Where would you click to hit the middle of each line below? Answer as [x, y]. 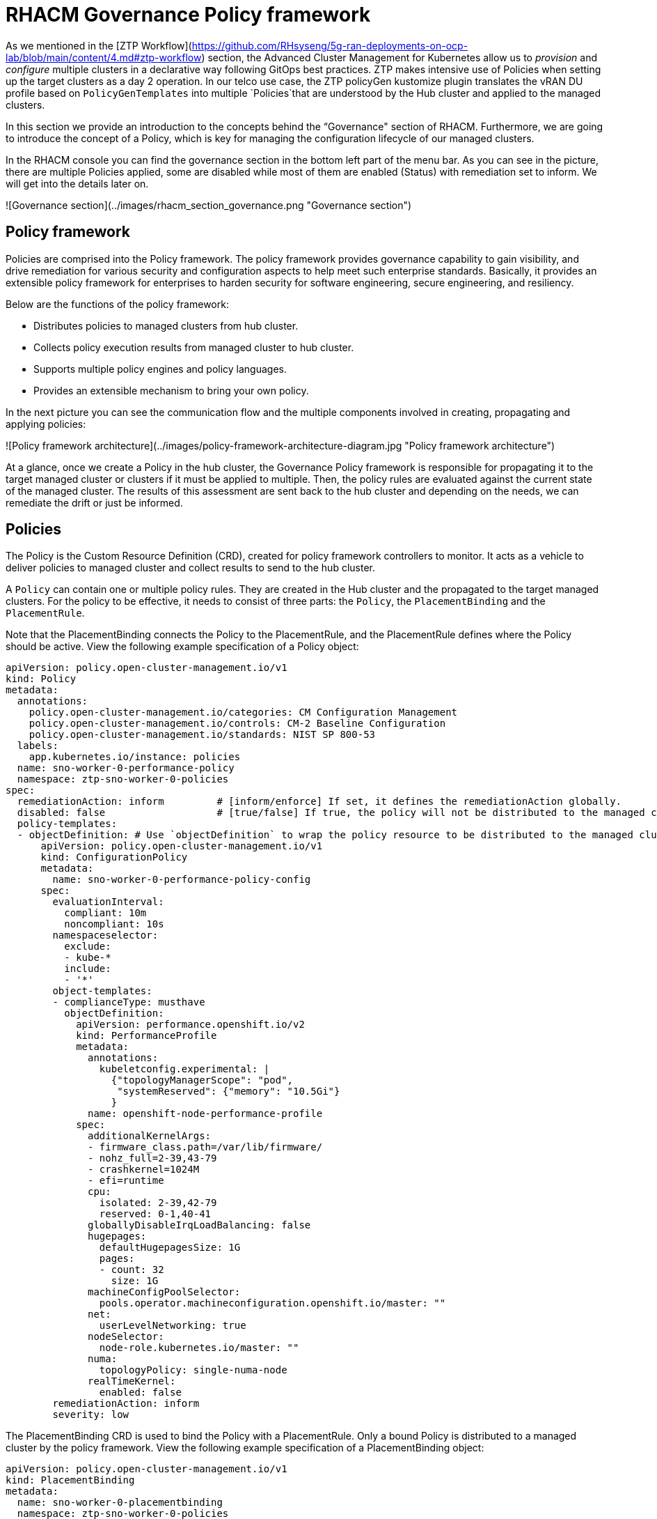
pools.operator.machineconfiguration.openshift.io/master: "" [272, 1303]
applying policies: [46, 424]
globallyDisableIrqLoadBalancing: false [199, 1225]
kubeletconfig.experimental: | [184, 1069]
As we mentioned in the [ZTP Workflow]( [99, 45]
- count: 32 [132, 1270]
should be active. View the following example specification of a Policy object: [182, 647]
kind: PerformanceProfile [147, 1036]
